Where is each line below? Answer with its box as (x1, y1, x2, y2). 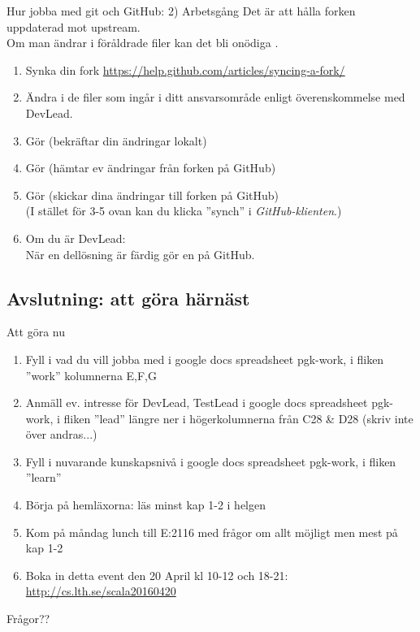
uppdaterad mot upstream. (6, 18, 141, 35)
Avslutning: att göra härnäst (6, 285, 250, 310)
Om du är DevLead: (25, 229, 126, 246)
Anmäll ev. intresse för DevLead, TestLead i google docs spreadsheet (25, 394, 368, 411)
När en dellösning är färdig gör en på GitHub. (25, 245, 255, 262)
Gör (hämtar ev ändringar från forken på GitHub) (25, 159, 276, 176)
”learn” (25, 469, 62, 486)
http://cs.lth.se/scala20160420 (25, 582, 176, 600)
